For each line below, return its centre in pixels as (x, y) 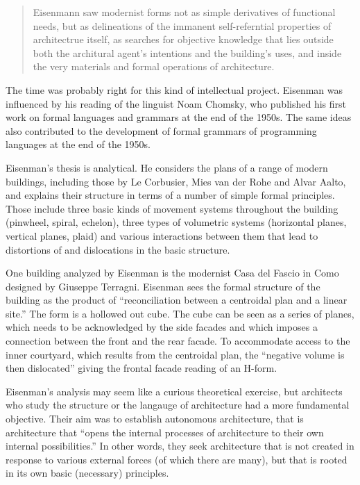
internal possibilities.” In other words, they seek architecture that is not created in (180, 446)
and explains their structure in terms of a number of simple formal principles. (170, 195)
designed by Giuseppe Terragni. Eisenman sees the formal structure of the (163, 286)
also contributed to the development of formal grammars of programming (161, 130)
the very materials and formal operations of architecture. (154, 66)
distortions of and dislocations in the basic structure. (118, 249)
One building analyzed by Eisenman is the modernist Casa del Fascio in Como (172, 273)
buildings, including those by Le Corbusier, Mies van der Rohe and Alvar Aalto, (176, 181)
